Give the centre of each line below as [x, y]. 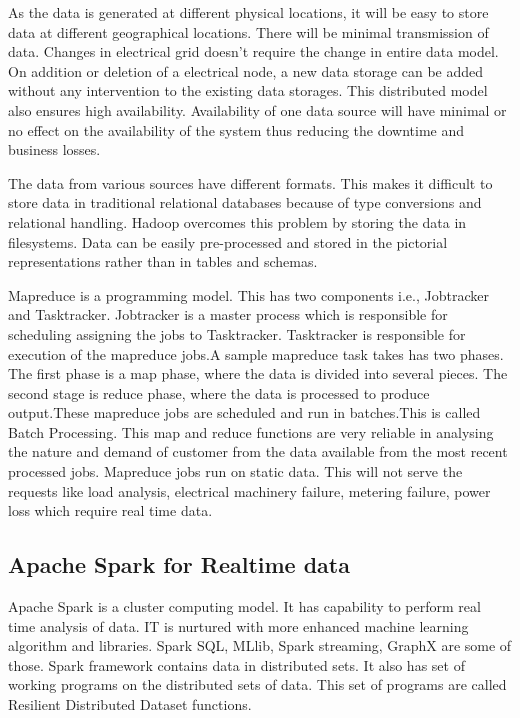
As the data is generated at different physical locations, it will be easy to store [248, 12]
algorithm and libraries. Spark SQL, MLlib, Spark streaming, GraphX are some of [260, 645]
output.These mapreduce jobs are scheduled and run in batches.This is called [244, 412]
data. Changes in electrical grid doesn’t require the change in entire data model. [253, 51]
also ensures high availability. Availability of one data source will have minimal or [257, 109]
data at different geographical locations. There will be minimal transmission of [248, 31]
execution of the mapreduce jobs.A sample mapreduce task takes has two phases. [256, 353]
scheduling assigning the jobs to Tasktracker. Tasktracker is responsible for [237, 333]
